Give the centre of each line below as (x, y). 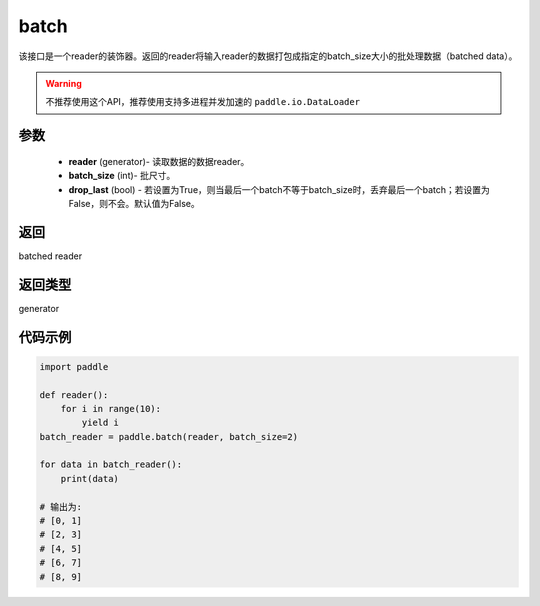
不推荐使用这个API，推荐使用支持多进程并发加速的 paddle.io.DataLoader (202, 102)
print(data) (90, 478)
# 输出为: (60, 506)
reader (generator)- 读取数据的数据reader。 (159, 161)
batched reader (50, 256)
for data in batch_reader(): (111, 464)
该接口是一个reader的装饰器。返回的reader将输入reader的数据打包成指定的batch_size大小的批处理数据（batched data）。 (268, 56)
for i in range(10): (111, 408)
